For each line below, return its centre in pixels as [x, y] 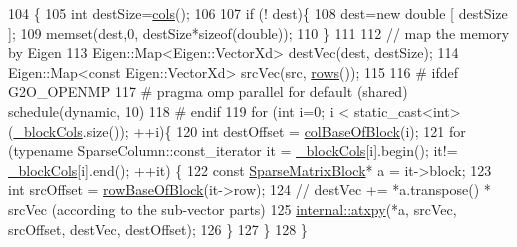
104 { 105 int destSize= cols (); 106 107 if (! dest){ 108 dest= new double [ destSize [258, 13]
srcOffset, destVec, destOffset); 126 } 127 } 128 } [158, 228]
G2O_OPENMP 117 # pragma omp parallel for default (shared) [208, 91]
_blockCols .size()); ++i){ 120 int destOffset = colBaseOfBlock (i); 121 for [239, 130]
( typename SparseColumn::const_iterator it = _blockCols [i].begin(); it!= [233, 150]
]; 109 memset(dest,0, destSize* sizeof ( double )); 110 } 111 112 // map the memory [259, 32]
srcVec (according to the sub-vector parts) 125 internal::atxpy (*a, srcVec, [232, 208]
